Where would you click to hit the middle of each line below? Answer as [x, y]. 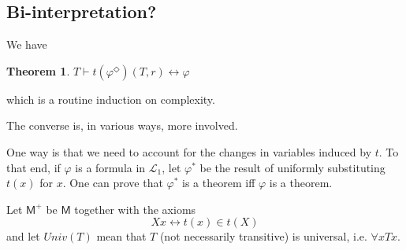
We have [27, 44]
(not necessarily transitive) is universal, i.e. [263, 236]
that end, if [34, 167]
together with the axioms [135, 209]
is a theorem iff [219, 183]
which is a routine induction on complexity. [111, 99]
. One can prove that [113, 183]
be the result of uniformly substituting [292, 167]
